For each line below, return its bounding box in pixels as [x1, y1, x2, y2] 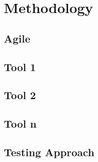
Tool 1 [4, 59, 36, 74]
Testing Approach [4, 144, 95, 159]
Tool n [4, 116, 37, 131]
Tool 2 [4, 88, 36, 103]
